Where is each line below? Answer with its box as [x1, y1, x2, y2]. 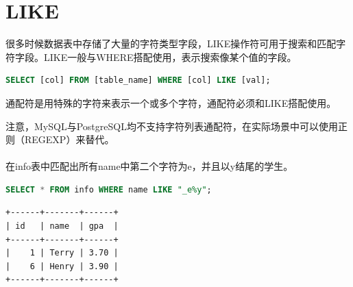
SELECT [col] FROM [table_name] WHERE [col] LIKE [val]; [5, 75, 271, 86]
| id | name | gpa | [5, 221, 119, 232]
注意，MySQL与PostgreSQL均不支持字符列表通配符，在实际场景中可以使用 [5, 118, 338, 133]
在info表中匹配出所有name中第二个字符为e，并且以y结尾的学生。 [5, 159, 293, 173]
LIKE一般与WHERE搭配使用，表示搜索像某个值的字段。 [43, 49, 297, 64]
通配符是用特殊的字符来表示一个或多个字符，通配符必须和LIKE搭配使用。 [5, 95, 337, 110]
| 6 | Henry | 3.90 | [5, 261, 119, 271]
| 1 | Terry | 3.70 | [5, 248, 119, 258]
